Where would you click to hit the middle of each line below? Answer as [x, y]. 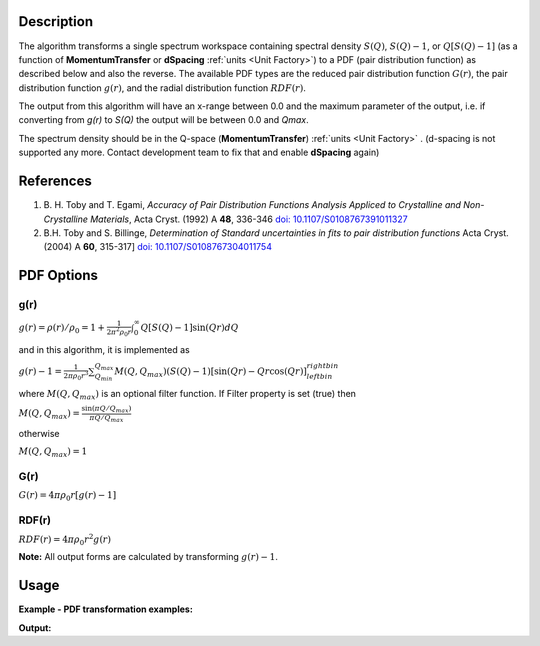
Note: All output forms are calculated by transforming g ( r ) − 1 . [148, 557]
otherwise [39, 434]
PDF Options [58, 275]
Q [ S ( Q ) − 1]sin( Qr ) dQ [189, 328]
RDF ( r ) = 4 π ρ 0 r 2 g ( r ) [65, 539]
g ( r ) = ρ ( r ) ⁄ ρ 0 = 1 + [61, 329]
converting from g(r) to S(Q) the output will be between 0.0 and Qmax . [163, 120]
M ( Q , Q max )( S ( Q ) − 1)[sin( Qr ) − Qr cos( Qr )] [210, 373]
